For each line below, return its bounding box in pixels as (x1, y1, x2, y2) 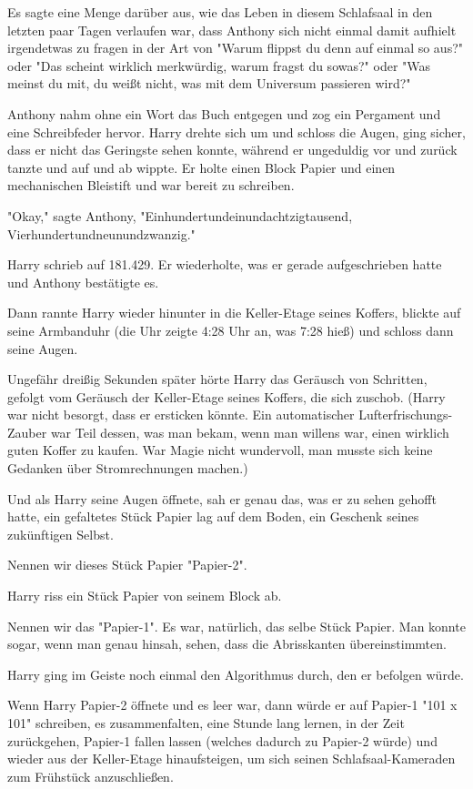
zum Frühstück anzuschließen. (7, 766, 174, 785)
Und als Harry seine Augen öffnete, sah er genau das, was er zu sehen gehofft (7, 489, 437, 508)
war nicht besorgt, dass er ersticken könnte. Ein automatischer (7, 405, 355, 424)
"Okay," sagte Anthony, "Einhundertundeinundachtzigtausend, (7, 206, 353, 225)
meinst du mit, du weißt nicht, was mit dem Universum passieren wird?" (7, 74, 411, 93)
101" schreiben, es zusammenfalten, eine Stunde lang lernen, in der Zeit (7, 713, 405, 732)
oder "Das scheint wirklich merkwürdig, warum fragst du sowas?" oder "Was (7, 56, 431, 75)
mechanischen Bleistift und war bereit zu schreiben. (7, 176, 295, 195)
